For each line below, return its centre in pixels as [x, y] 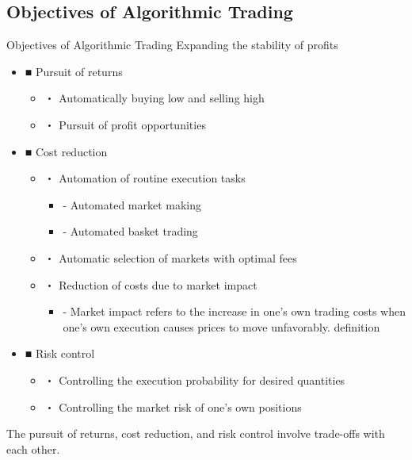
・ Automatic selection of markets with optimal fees [170, 257]
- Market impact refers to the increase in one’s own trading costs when [234, 311]
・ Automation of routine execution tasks [145, 178]
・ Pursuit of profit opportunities [125, 124]
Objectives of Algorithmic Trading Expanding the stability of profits [172, 45]
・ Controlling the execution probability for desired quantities [195, 379]
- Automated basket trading [130, 231]
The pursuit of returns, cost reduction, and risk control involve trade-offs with [196, 433]
